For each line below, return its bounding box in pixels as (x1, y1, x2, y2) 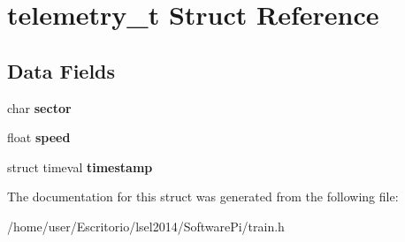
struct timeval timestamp (7, 157, 153, 176)
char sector (7, 98, 72, 117)
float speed (7, 128, 71, 147)
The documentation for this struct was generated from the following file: (7, 187, 399, 206)
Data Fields (7, 57, 116, 84)
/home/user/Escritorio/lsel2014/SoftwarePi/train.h (7, 216, 285, 235)
